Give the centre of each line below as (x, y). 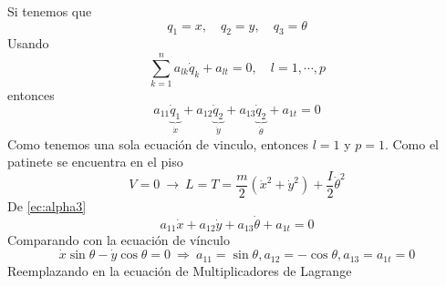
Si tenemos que (50, 11)
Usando (28, 43)
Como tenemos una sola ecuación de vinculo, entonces (158, 143)
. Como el (412, 143)
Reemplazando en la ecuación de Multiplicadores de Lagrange (180, 270)
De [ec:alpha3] (47, 205)
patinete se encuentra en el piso (95, 162)
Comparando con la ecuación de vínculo (119, 240)
